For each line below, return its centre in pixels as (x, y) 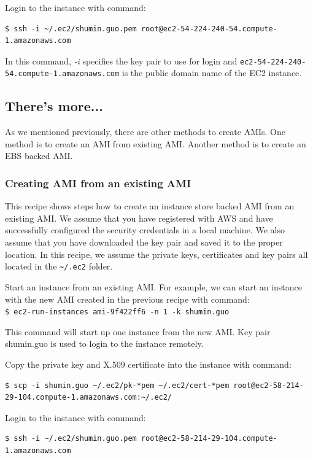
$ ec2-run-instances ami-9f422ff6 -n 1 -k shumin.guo (117, 312)
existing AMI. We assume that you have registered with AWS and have (139, 218)
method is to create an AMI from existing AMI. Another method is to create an (156, 143)
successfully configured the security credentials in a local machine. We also (145, 230)
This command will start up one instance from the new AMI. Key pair (138, 331)
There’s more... (54, 106)
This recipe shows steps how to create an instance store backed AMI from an (150, 206)
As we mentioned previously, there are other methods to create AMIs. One (145, 132)
